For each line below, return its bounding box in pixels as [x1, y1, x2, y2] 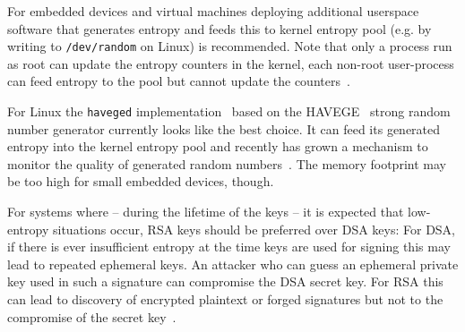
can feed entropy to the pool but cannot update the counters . [7, 72, 350, 90]
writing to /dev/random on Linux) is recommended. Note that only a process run [7, 37, 452, 55]
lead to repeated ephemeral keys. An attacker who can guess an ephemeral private [7, 254, 459, 273]
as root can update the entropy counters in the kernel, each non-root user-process [7, 54, 454, 72]
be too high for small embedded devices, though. [7, 172, 274, 191]
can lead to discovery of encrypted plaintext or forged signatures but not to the [7, 290, 443, 309]
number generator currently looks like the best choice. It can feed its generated [7, 119, 441, 138]
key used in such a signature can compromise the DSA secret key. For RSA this [7, 272, 443, 291]
